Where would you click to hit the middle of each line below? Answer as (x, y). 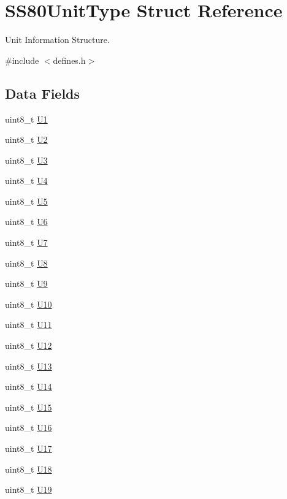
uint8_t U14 (29, 387)
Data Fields (43, 93)
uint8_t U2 (26, 139)
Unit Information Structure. (57, 40)
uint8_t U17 (29, 448)
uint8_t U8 (26, 263)
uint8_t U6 (26, 222)
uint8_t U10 (29, 304)
